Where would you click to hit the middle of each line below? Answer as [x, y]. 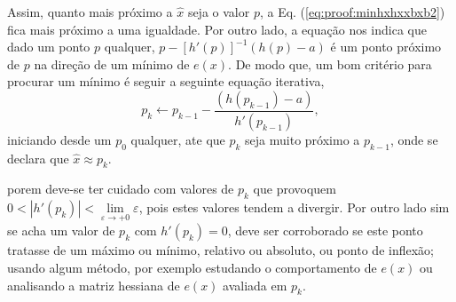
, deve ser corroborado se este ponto [325, 230]
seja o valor [219, 12]
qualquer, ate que [178, 139]
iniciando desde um [59, 139]
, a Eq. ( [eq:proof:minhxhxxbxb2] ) [352, 12]
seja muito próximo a [303, 139]
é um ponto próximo [386, 47]
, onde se [414, 139]
